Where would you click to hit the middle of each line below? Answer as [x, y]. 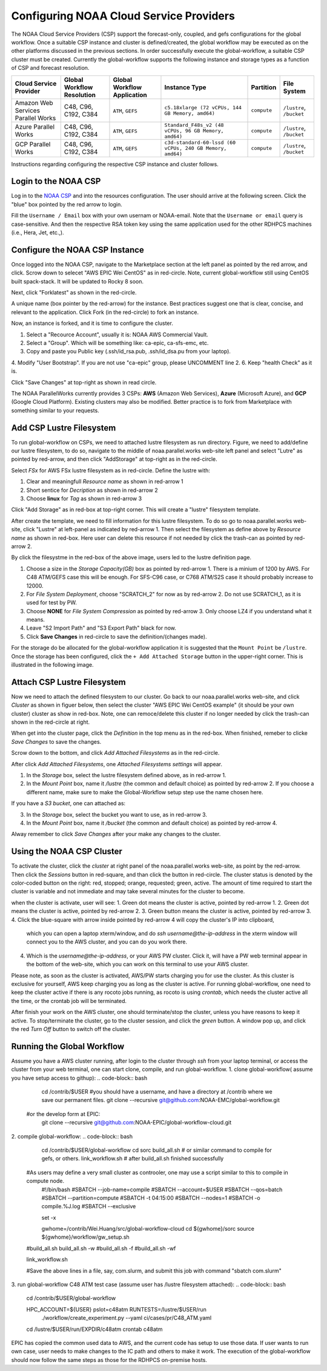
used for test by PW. [51, 603]
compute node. [45, 1181]
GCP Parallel [33, 144]
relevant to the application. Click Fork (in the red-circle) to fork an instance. [105, 312]
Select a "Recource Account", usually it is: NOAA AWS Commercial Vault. [117, 335]
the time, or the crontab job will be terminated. [69, 1001]
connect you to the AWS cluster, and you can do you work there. [107, 942]
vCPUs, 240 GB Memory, [196, 148]
